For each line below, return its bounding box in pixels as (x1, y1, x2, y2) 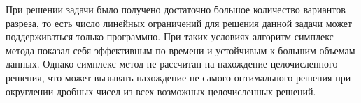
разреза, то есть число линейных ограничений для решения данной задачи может (6, 15, 352, 30)
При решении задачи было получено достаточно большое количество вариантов (6, 2, 346, 16)
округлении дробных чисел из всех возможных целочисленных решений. (6, 84, 316, 98)
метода (6, 42, 34, 57)
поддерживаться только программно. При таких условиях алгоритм (6, 29, 292, 44)
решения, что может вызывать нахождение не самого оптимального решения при (6, 70, 351, 84)
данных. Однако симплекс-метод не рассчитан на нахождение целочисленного (6, 56, 338, 71)
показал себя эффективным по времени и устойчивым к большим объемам (37, 42, 355, 57)
